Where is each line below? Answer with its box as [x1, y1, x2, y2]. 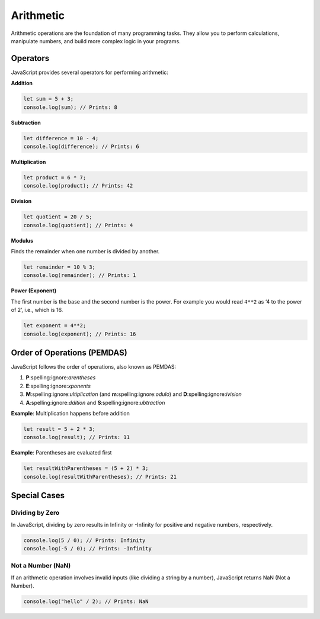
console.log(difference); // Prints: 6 [23, 143, 139, 150]
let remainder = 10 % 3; [23, 264, 96, 270]
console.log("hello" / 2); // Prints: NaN [23, 598, 149, 605]
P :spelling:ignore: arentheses [25, 374, 96, 381]
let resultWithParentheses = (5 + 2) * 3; [23, 465, 149, 472]
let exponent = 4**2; [23, 323, 87, 329]
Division [11, 198, 32, 205]
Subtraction [11, 119, 41, 126]
